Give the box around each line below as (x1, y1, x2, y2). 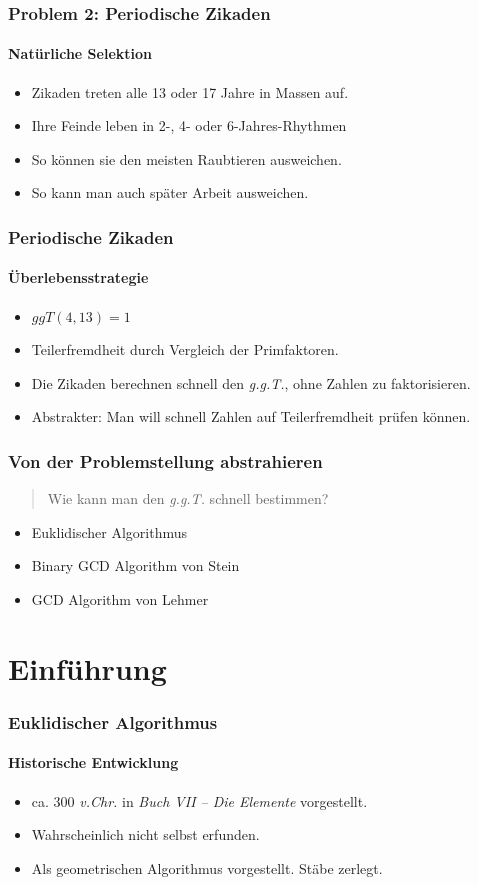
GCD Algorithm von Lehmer (31, 589, 209, 610)
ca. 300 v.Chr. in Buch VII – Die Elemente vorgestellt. (31, 790, 368, 811)
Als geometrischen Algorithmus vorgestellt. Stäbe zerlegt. (31, 857, 383, 878)
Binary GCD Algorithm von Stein (31, 555, 240, 576)
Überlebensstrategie (8, 267, 149, 288)
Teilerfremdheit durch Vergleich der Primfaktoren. (31, 339, 339, 360)
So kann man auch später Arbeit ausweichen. (31, 182, 309, 203)
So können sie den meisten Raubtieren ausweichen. (31, 148, 342, 169)
